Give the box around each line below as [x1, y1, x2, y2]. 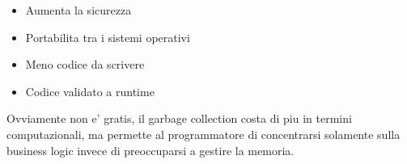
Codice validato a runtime [25, 82, 155, 99]
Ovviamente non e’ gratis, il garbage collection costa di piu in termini [6, 110, 352, 127]
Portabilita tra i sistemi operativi [25, 28, 190, 45]
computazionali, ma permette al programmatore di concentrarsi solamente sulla [6, 125, 401, 142]
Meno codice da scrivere [25, 56, 145, 73]
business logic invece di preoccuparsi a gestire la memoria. [6, 141, 295, 158]
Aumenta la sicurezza [25, 2, 132, 18]
